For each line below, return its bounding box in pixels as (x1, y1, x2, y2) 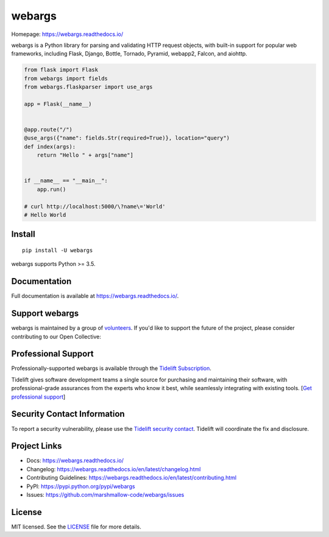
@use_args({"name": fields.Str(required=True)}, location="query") (24, 135, 230, 141)
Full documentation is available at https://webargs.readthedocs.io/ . (11, 293, 179, 300)
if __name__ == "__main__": (24, 177, 108, 184)
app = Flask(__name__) (24, 101, 92, 107)
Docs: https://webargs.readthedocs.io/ (26, 457, 124, 464)
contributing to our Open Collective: (11, 333, 102, 340)
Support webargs (11, 308, 79, 319)
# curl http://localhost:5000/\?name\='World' (24, 203, 166, 210)
